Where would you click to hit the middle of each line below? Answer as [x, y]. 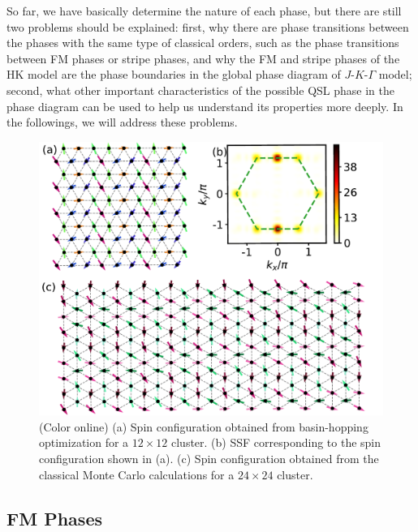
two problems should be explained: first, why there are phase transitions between [208, 26]
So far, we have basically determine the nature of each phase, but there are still [204, 11]
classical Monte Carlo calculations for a [137, 474]
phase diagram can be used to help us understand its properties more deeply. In [205, 106]
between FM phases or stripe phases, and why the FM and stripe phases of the [203, 58]
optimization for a [84, 442]
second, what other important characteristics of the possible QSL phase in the [200, 90]
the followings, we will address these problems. [122, 122]
